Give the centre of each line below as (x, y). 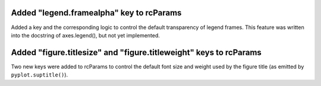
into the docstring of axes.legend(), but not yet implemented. (86, 35)
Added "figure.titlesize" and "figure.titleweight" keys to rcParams (136, 52)
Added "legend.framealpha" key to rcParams (96, 13)
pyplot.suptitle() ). (40, 75)
